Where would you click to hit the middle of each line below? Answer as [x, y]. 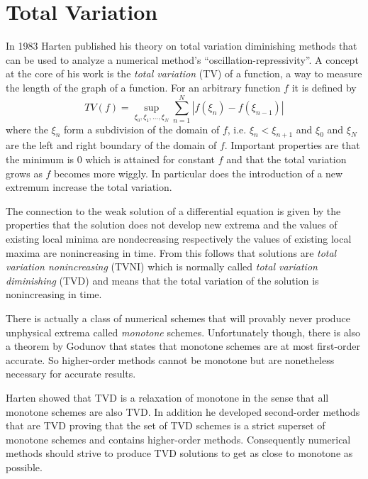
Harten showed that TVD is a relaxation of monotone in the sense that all [167, 397]
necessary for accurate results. [71, 374]
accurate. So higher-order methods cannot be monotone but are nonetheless [170, 359]
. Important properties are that [292, 145]
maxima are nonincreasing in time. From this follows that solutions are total [171, 252]
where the [27, 129]
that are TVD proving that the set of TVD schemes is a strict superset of [166, 425]
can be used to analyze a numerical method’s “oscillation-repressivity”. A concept [182, 59]
